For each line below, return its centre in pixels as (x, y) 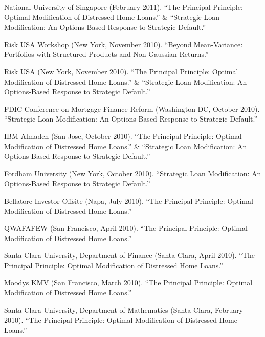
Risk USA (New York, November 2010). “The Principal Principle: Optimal (121, 71)
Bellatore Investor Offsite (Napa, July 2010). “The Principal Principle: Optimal (129, 200)
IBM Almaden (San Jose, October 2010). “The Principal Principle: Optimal (123, 136)
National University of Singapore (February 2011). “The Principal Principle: (124, 7)
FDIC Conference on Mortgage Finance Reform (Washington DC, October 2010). (132, 108)
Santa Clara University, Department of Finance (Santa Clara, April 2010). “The (129, 255)
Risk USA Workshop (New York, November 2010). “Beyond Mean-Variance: (124, 44)
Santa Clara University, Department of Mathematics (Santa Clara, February (124, 310)
